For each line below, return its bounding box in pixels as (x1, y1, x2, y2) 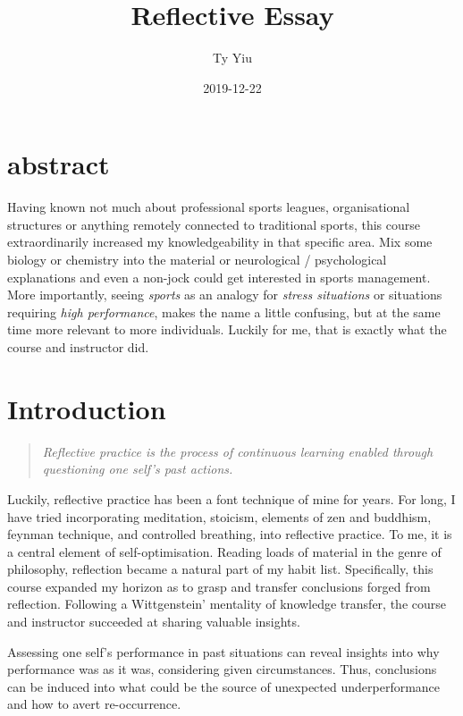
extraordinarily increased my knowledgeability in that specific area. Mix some (7, 232, 433, 251)
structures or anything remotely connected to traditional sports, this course (7, 215, 420, 233)
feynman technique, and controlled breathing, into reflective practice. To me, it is (7, 525, 452, 543)
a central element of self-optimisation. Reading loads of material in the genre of (7, 542, 442, 560)
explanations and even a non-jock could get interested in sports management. (7, 267, 431, 286)
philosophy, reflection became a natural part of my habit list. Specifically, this (7, 560, 434, 578)
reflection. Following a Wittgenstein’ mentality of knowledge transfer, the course (7, 594, 446, 613)
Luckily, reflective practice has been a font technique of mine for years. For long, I (7, 489, 456, 508)
